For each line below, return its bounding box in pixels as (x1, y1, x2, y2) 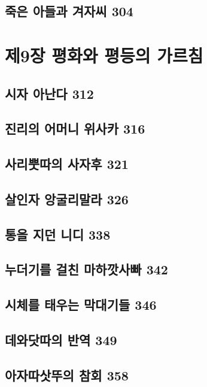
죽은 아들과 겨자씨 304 (5, 2, 133, 20)
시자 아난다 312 (5, 84, 94, 102)
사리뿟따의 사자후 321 (5, 155, 129, 173)
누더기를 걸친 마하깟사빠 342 (5, 260, 168, 279)
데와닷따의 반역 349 (5, 331, 117, 349)
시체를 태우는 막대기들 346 (5, 295, 157, 314)
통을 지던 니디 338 (5, 225, 111, 243)
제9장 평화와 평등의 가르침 (5, 43, 203, 67)
